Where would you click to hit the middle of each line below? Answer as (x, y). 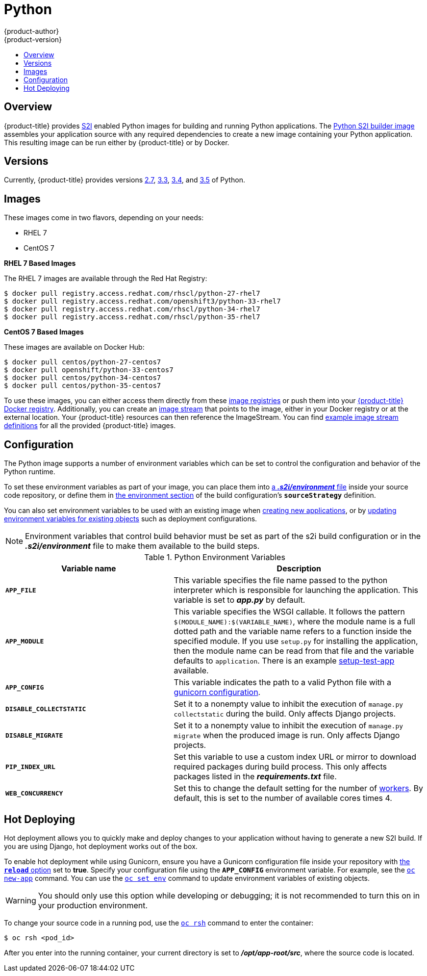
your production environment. (93, 905)
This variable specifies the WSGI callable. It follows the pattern (289, 612)
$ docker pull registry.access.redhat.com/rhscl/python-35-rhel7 (132, 317)
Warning (21, 900)
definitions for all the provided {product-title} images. (90, 426)
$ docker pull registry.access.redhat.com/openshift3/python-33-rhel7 (142, 301)
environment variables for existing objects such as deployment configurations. (131, 519)
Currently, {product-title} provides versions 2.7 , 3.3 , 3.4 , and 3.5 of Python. (125, 180)
